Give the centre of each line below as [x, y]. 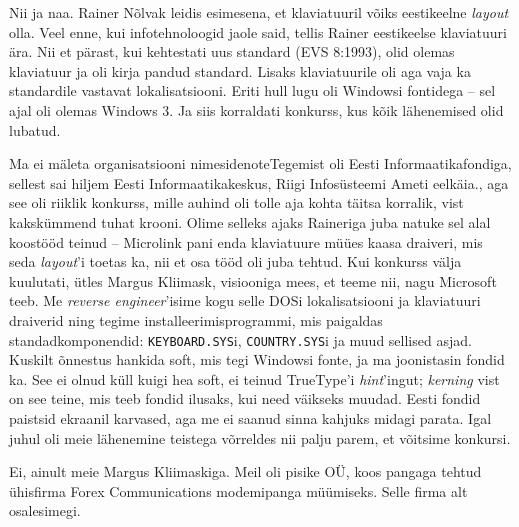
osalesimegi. [45, 510]
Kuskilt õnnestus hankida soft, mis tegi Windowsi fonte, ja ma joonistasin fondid [257, 359]
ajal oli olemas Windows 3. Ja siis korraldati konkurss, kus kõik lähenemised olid [256, 109]
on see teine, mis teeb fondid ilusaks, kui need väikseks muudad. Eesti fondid [245, 398]
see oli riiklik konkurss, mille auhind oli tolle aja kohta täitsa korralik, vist [236, 202]
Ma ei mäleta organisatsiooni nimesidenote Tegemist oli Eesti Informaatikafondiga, [260, 163]
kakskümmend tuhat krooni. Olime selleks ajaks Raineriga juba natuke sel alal [250, 221]
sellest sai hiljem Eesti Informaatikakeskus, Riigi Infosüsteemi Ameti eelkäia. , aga [259, 182]
